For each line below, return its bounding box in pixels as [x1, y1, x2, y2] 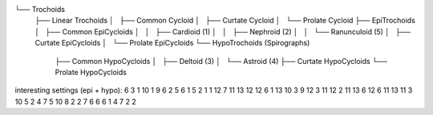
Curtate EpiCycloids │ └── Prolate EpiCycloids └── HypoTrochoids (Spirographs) [34, 38, 310, 48]
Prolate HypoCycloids [55, 67, 127, 77]
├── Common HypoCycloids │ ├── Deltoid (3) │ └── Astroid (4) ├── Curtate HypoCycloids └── [55, 56, 388, 65]
